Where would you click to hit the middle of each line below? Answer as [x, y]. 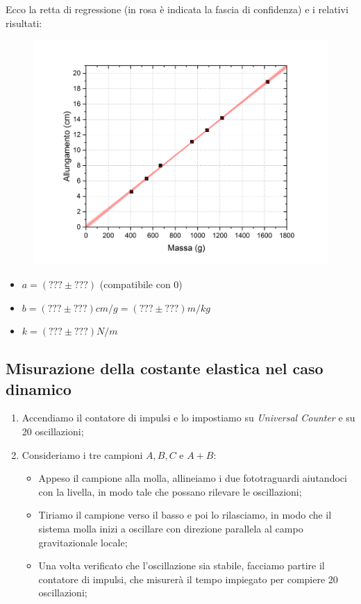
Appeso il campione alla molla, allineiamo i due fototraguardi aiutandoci [193, 478]
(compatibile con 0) [141, 284]
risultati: [24, 23]
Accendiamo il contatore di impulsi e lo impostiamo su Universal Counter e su [188, 418]
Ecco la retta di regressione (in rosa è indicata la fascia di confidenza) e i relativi [177, 9]
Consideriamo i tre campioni [82, 454]
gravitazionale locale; [83, 542]
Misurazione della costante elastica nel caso [165, 368]
